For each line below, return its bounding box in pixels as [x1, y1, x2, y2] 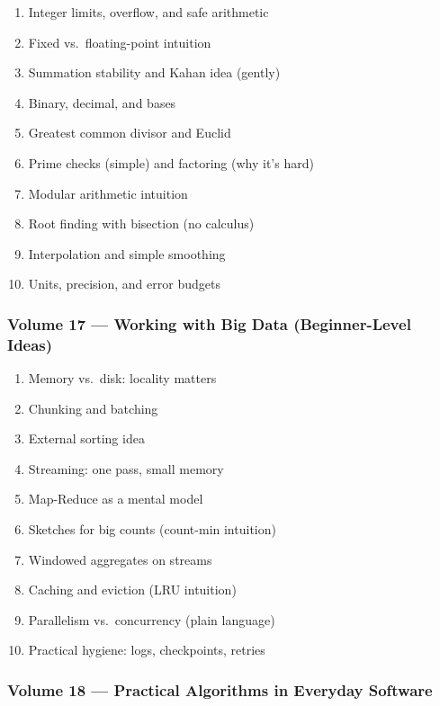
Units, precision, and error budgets [28, 274, 220, 293]
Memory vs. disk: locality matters [28, 369, 217, 388]
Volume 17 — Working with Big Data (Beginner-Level [7, 312, 411, 335]
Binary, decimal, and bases [28, 93, 176, 112]
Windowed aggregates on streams [28, 550, 212, 568]
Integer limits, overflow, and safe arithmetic [28, 3, 269, 21]
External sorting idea [28, 429, 145, 448]
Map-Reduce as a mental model [28, 489, 203, 508]
